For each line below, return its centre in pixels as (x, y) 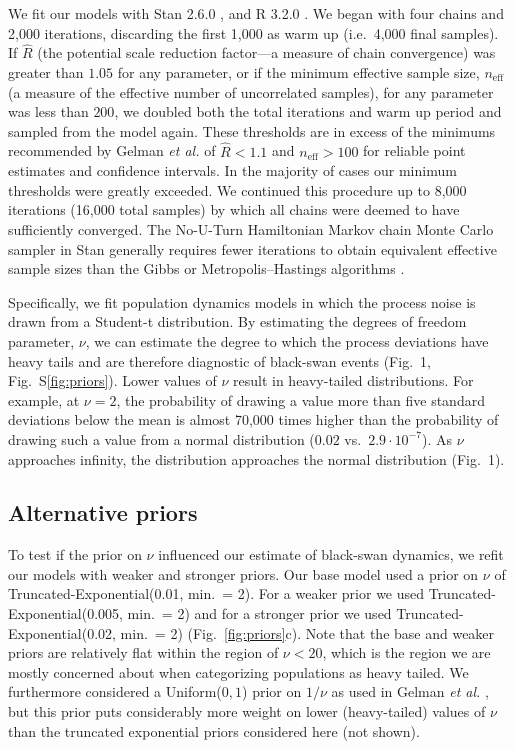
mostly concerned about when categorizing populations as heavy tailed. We (238, 671)
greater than (46, 72)
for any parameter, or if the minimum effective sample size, (298, 72)
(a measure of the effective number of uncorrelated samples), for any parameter (251, 91)
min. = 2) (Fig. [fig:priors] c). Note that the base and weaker (307, 632)
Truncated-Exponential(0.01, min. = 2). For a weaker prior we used (216, 593)
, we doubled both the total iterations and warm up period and (308, 111)
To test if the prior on (75, 554)
